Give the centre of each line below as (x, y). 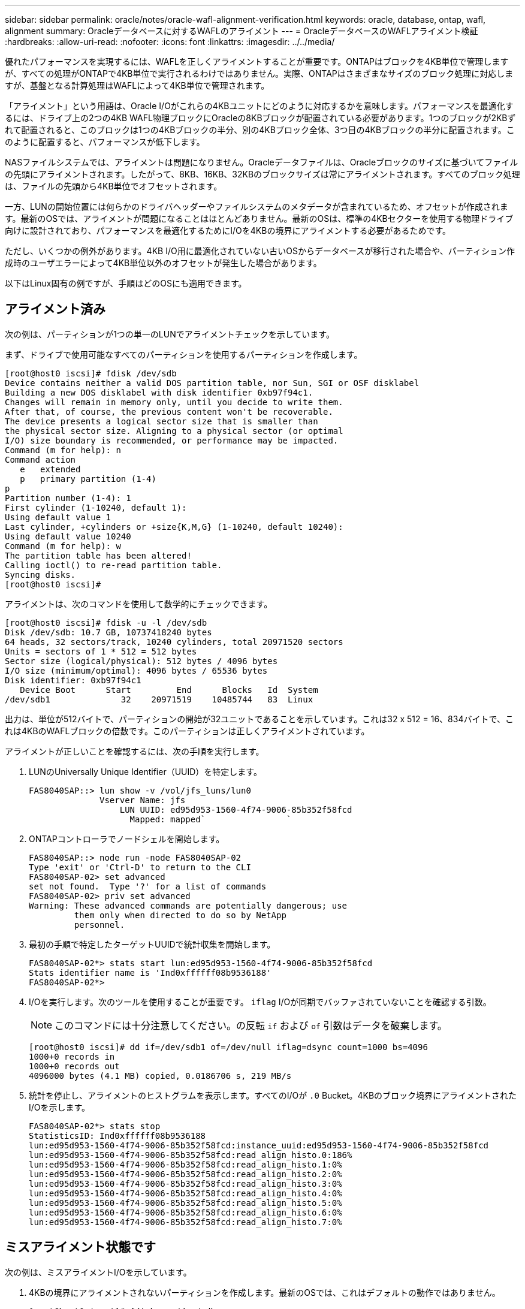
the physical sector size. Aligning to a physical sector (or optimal (174, 431)
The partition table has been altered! (98, 555)
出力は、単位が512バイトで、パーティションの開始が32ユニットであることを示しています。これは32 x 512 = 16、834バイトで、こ (259, 719)
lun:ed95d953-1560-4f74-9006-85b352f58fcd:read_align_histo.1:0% (185, 1164)
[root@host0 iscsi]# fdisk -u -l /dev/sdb (106, 622)
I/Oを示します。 (60, 1107)
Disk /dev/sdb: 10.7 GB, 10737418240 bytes (108, 632)
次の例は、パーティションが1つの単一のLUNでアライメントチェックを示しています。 (170, 334)
